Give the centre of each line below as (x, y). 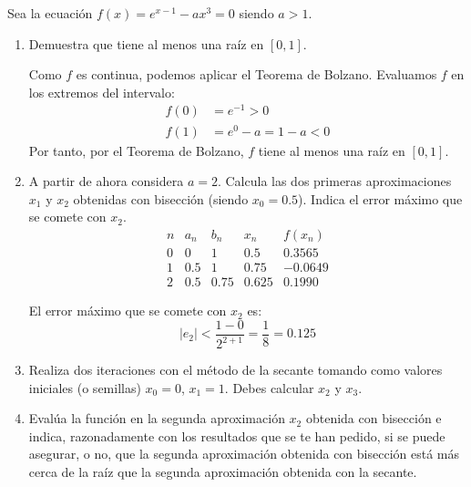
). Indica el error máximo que (380, 198)
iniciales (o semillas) (85, 387)
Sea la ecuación (50, 13)
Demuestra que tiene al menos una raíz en (146, 43)
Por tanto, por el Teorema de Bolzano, (136, 150)
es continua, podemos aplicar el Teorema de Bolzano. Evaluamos (256, 74)
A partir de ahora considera (106, 181)
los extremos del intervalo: (102, 92)
